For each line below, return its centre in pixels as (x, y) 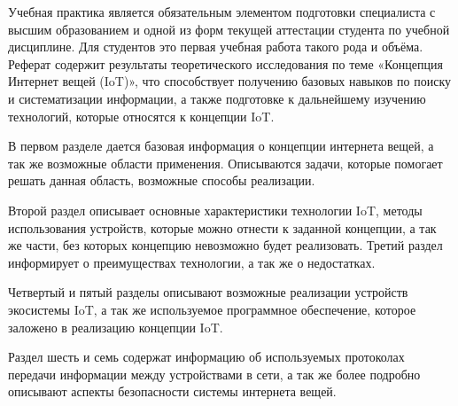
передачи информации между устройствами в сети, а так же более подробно (214, 374)
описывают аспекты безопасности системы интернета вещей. (172, 391)
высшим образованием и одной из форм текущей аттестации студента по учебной (229, 29)
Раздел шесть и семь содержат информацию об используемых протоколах (206, 357)
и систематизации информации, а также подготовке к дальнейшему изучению (217, 98)
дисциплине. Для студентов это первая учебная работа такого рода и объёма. (216, 47)
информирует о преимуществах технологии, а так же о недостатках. (192, 262)
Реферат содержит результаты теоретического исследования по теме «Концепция (225, 63)
